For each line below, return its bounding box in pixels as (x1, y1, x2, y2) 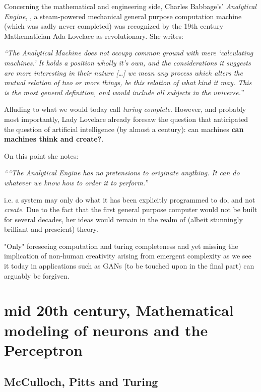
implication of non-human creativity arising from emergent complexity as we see (4, 250, 251, 261)
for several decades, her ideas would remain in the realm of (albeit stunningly (4, 214, 243, 224)
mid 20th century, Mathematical (4, 300, 234, 320)
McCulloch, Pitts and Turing (4, 374, 158, 389)
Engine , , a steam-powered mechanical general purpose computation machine (4, 11, 242, 21)
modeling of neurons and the (4, 319, 208, 340)
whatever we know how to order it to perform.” (4, 177, 148, 187)
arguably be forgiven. (4, 270, 70, 281)
